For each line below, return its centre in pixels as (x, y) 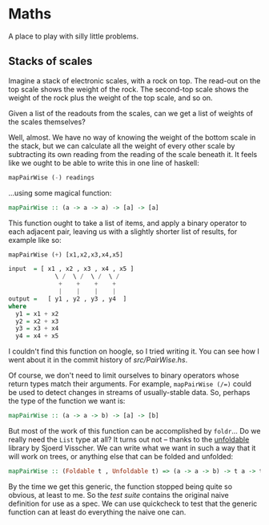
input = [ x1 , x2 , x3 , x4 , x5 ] (71, 269)
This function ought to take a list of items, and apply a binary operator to (128, 223)
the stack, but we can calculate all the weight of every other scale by (122, 146)
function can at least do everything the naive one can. (97, 512)
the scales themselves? (47, 122)
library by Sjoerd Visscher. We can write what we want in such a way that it (132, 448)
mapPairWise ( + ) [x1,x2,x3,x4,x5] (66, 254)
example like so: (35, 240)
